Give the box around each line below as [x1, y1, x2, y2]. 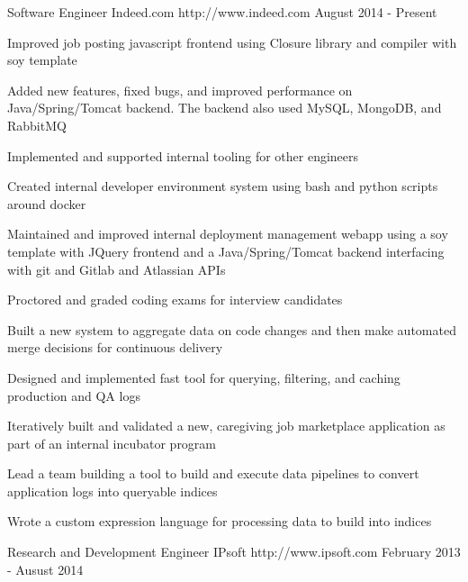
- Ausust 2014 [7, 559, 84, 578]
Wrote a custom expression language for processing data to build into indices [7, 512, 432, 531]
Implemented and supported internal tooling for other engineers [7, 146, 359, 165]
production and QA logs [7, 386, 140, 405]
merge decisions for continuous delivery [7, 338, 223, 357]
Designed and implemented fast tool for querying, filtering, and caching [7, 368, 400, 386]
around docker [7, 194, 86, 213]
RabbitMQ [7, 115, 67, 134]
